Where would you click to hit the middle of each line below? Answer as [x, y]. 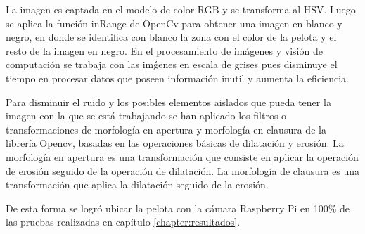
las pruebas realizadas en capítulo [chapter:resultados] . [123, 222]
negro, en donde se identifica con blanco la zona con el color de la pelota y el [171, 37]
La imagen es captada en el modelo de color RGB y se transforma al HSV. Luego [181, 9]
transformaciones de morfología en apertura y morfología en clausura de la [166, 129]
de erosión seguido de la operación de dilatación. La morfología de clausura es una [183, 170]
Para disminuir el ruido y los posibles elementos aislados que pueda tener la [168, 102]
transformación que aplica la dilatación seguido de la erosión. [137, 184]
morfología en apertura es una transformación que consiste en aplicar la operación [182, 156]
